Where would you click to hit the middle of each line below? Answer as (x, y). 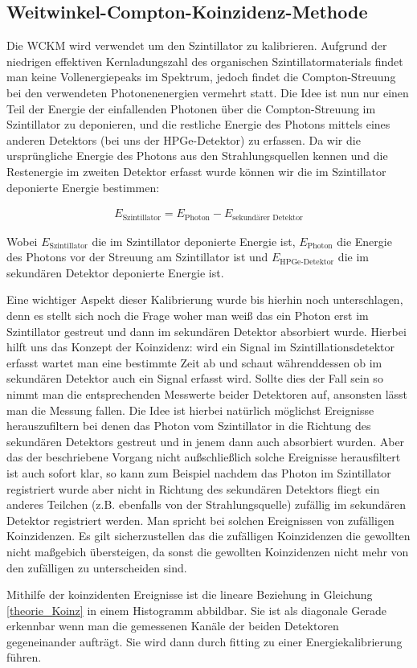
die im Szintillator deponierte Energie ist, (194, 241)
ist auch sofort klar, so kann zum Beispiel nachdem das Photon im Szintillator (199, 472)
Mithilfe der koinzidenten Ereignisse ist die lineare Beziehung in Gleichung (190, 594)
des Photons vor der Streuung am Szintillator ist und (137, 257)
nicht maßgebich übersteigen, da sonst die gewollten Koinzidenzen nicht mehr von (208, 551)
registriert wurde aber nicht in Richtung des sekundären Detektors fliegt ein (193, 488)
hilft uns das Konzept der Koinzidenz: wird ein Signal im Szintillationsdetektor (201, 347)
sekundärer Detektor (268, 217)
